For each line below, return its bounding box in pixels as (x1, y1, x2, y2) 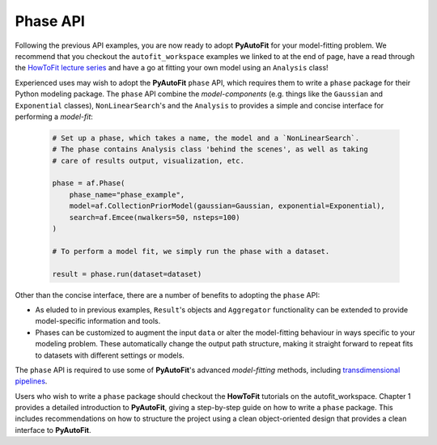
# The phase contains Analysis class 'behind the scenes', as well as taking (52, 145, 368, 154)
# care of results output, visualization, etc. (52, 156, 244, 165)
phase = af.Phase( (52, 179, 125, 188)
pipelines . (15, 376, 48, 386)
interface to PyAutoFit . (15, 425, 91, 434)
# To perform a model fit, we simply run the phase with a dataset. (52, 247, 330, 256)
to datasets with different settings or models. (35, 350, 185, 360)
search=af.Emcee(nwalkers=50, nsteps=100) (69, 213, 240, 222)
